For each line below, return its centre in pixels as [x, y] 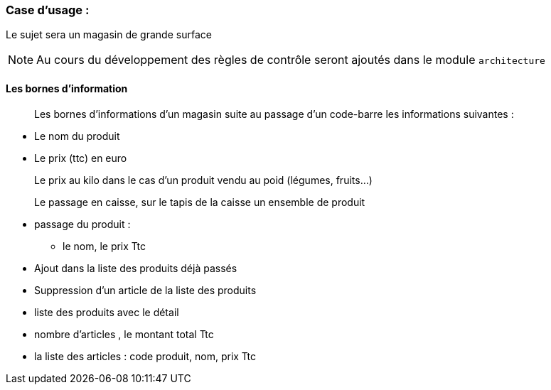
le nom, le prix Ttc [104, 246]
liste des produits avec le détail [107, 312]
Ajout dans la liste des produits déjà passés [136, 268]
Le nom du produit [77, 136]
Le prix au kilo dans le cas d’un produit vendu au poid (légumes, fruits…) [203, 180]
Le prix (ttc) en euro [81, 158]
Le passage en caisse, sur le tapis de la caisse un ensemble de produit [200, 202]
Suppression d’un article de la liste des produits [145, 290]
